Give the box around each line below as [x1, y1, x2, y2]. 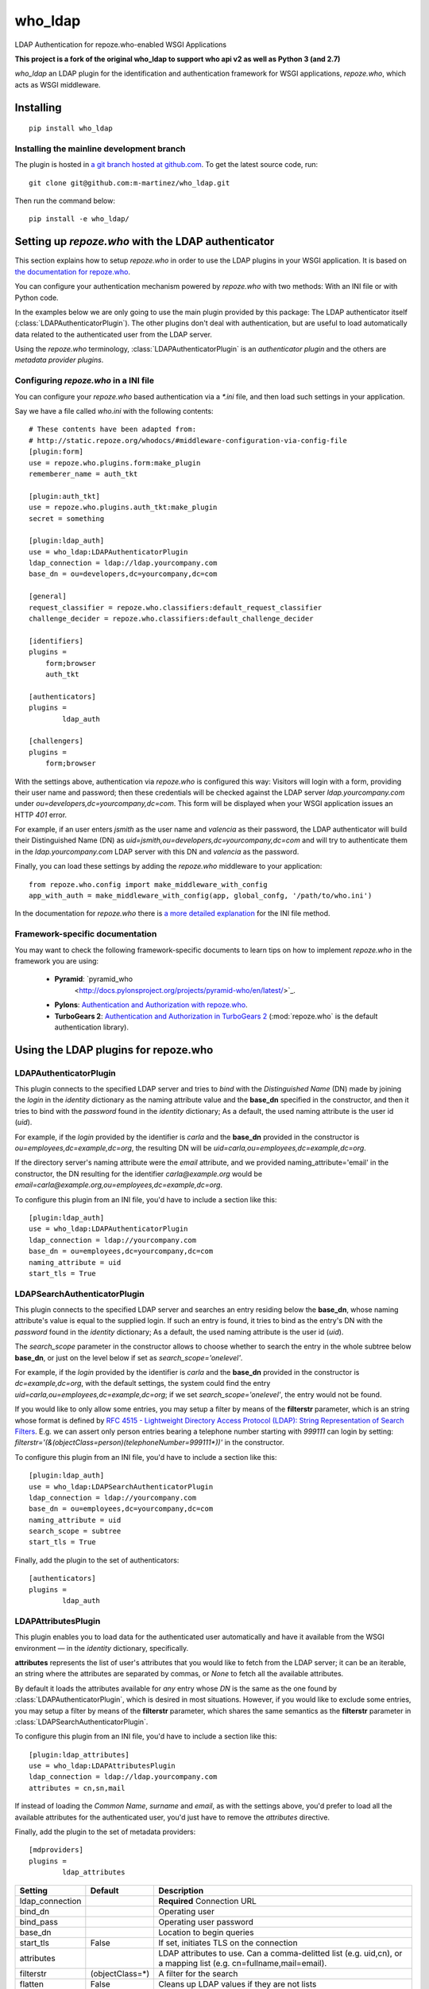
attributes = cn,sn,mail [29, 1783, 126, 1792]
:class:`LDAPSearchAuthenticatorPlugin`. [14, 1717, 149, 1726]
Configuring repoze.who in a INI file [14, 375, 155, 386]
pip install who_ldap [29, 124, 113, 133]
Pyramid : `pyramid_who [54, 975, 133, 984]
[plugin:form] [29, 447, 83, 457]
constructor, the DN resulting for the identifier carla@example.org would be [14, 1169, 262, 1178]
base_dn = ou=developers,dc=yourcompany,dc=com [29, 570, 218, 578]
